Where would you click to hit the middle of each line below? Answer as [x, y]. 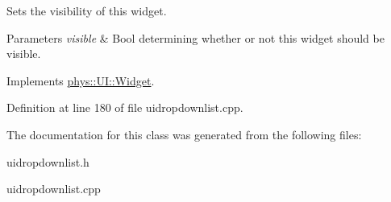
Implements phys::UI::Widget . [81, 80]
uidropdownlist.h [48, 161]
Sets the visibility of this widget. [87, 10]
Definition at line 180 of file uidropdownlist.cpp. [125, 107]
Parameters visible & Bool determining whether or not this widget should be [195, 37]
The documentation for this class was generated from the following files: [184, 134]
